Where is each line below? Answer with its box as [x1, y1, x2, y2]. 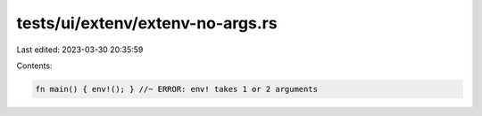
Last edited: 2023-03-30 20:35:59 [16, 44, 144, 55]
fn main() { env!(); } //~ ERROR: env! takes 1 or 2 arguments [35, 84, 319, 94]
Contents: [16, 60, 53, 71]
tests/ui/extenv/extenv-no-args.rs [16, 13, 278, 33]
